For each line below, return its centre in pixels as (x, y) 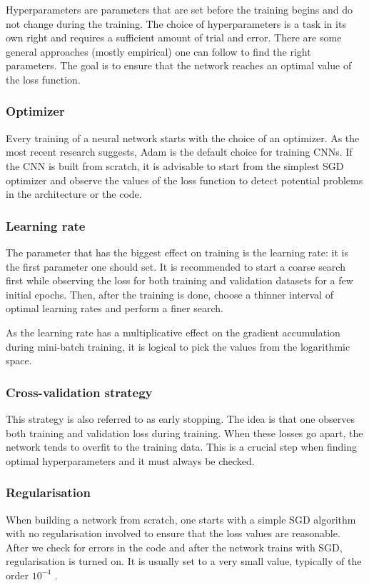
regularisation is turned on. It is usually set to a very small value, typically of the (184, 561)
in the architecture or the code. (74, 194)
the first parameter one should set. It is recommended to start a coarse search (176, 266)
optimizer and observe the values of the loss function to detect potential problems (184, 180)
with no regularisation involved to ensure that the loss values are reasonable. (173, 533)
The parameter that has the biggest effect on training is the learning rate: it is (177, 252)
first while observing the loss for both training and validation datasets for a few (180, 280)
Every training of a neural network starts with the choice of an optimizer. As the (183, 137)
